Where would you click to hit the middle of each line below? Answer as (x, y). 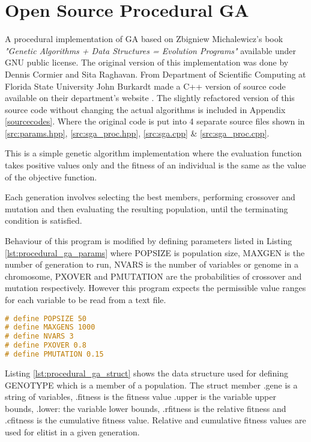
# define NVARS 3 (39, 336)
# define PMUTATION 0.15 (54, 355)
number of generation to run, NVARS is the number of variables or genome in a (152, 264)
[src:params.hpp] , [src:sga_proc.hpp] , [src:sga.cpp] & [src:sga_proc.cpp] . (137, 133)
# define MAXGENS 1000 (50, 327)
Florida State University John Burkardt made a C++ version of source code (145, 86)
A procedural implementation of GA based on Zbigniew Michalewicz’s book (144, 39)
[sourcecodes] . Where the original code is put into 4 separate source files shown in (155, 121)
